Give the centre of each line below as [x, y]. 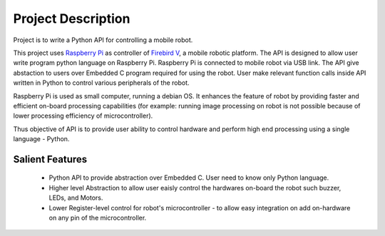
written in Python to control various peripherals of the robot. [101, 83]
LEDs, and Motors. [76, 198]
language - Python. [41, 139]
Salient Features [50, 159]
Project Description [72, 19]
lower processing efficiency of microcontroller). [83, 116]
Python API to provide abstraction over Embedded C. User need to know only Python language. [189, 178]
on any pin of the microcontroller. [98, 218]
